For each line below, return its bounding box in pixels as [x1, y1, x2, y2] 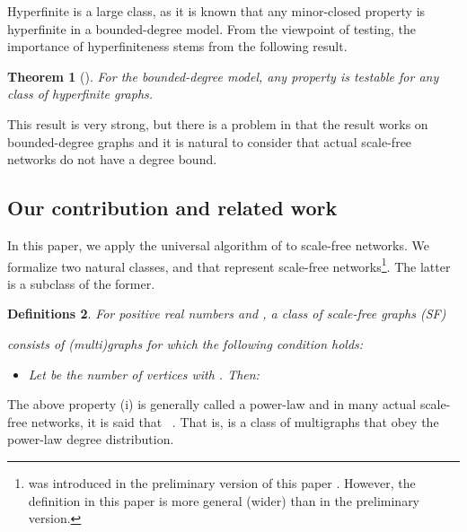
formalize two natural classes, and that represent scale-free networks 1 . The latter [7, 254, 451, 275]
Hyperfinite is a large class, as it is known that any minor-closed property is [7, 2, 426, 20]
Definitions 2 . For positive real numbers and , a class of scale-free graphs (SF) [7, 304, 446, 323]
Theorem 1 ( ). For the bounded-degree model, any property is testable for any [7, 66, 439, 85]
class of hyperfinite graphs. [7, 84, 154, 103]
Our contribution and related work [7, 194, 338, 222]
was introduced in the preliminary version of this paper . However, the [28, 473, 416, 492]
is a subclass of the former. [7, 274, 155, 292]
